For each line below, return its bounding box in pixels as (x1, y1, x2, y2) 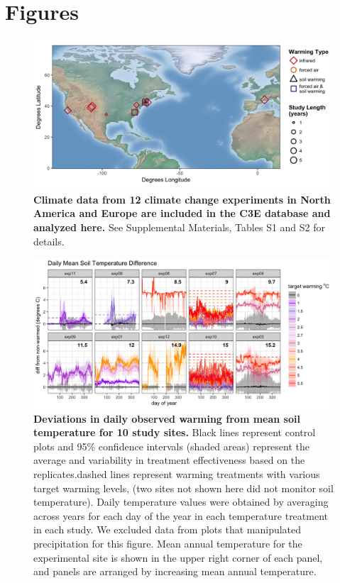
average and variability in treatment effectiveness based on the (33, 452, 305, 467)
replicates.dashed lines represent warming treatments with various (33, 467, 320, 482)
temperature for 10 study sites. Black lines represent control (33, 425, 316, 440)
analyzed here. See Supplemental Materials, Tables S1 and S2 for (33, 219, 326, 234)
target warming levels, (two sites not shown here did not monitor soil (33, 480, 334, 495)
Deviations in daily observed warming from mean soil (33, 411, 300, 426)
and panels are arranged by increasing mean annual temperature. (33, 564, 317, 579)
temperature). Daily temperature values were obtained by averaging (33, 494, 329, 509)
